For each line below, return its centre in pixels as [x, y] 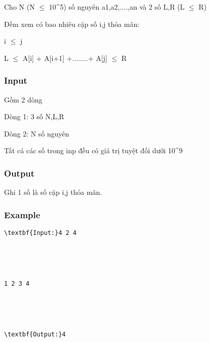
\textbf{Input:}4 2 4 [40, 233]
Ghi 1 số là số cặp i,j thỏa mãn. [53, 192]
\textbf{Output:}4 [35, 334]
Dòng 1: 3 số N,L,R [34, 116]
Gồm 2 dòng [23, 99]
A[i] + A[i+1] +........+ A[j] [65, 58]
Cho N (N [19, 7]
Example [22, 214]
